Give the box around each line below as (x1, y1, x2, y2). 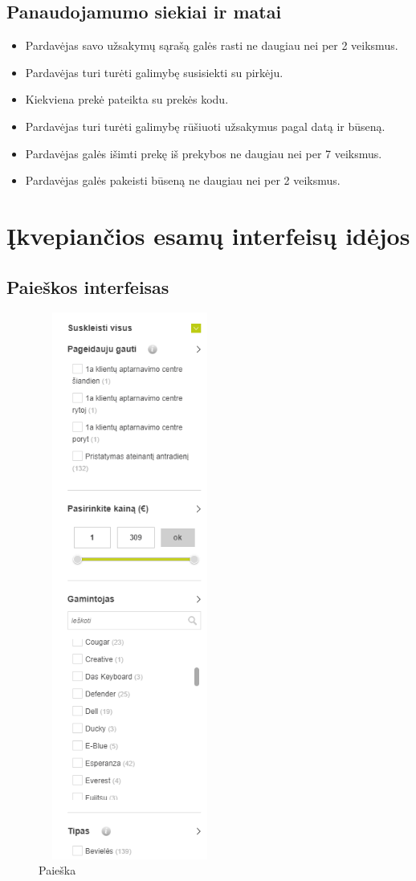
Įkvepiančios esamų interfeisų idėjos (6, 218, 410, 251)
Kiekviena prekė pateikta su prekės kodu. (25, 91, 229, 108)
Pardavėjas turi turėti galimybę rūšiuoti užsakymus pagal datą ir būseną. (25, 117, 385, 134)
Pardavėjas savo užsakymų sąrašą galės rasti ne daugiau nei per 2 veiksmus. (25, 37, 398, 54)
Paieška (39, 862, 76, 879)
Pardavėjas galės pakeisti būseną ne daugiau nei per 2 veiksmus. (25, 172, 341, 189)
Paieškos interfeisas (6, 274, 169, 299)
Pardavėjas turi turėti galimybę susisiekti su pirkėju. (25, 63, 283, 80)
